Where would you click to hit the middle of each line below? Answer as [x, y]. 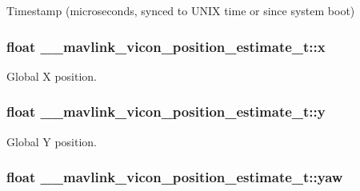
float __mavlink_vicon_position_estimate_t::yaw [175, 177]
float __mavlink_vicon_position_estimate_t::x [166, 46]
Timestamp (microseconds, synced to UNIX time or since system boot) [181, 10]
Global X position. [52, 76]
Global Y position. [52, 141]
